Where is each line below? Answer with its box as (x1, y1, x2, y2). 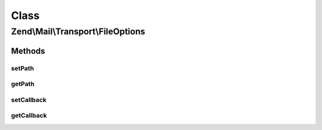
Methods (11, 46, 45, 56)
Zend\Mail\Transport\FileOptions (11, 26, 145, 37)
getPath (11, 80, 35, 88)
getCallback (11, 112, 47, 120)
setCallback (11, 96, 47, 104)
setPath (11, 64, 35, 72)
